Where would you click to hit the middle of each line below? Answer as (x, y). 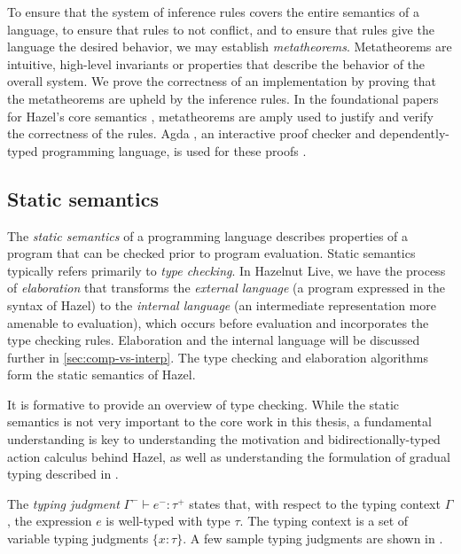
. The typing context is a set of (324, 521)
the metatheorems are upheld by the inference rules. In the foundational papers (223, 98)
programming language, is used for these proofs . (174, 150)
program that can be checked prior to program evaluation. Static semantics (211, 253)
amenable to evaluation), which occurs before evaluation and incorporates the (218, 322)
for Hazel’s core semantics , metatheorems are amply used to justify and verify (220, 116)
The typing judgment (63, 503)
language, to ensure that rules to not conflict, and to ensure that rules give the (221, 29)
